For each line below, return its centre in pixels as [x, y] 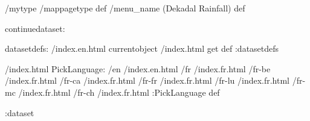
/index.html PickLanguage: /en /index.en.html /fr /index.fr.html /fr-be [138, 68]
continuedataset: [35, 28]
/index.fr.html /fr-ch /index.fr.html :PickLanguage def [119, 92]
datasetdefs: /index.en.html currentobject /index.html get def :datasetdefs [142, 48]
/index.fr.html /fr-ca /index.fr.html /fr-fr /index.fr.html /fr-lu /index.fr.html [147, 80]
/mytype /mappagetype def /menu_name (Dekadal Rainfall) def [125, 8]
